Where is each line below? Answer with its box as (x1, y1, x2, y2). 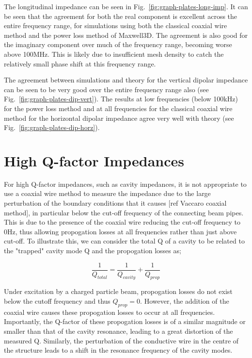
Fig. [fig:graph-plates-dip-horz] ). (4, 122, 100, 132)
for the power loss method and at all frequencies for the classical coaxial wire (4, 103, 233, 113)
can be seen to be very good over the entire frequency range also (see (4, 84, 209, 94)
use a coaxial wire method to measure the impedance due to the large (4, 188, 211, 198)
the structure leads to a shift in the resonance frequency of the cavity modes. (4, 345, 233, 355)
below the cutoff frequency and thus (4, 296, 110, 306)
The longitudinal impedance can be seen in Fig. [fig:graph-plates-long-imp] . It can (4, 1, 248, 11)
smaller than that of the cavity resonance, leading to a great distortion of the (4, 326, 233, 336)
